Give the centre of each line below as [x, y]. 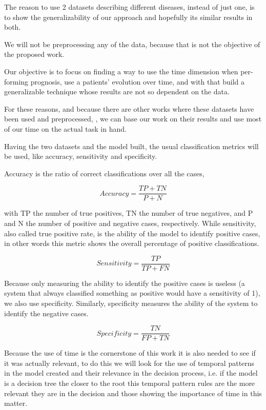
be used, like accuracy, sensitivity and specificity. [81, 156]
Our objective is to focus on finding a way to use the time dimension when [121, 71]
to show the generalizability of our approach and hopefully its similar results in [128, 17]
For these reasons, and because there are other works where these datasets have [129, 108]
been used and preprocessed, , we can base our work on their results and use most [133, 119]
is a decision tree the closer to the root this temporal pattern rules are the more [130, 383]
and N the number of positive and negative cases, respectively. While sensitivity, [130, 223]
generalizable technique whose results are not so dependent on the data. [117, 91]
